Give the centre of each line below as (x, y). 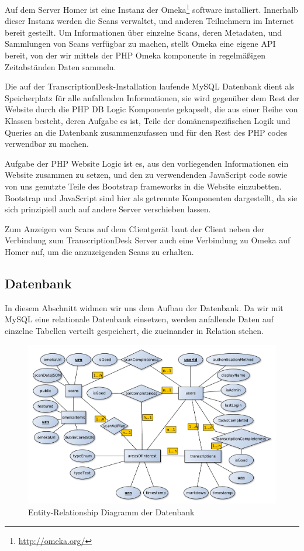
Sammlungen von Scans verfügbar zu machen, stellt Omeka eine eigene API (140, 44)
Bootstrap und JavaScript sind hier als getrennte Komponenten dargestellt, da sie (151, 197)
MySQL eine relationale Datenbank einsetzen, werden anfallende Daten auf (139, 319)
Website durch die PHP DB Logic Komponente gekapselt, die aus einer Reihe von (151, 109)
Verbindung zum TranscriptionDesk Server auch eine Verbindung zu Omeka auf (148, 240)
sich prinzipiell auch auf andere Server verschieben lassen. (108, 209)
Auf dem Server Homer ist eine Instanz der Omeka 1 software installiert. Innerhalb (151, 8)
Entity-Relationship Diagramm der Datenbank (111, 512)
